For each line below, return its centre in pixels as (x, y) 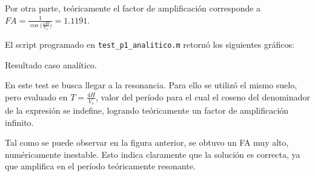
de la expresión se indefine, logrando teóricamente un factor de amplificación (147, 110)
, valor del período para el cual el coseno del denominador (203, 96)
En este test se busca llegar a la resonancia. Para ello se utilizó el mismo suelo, (151, 85)
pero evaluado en (36, 96)
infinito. (19, 122)
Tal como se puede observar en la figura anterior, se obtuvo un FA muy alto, (147, 142)
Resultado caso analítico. (51, 64)
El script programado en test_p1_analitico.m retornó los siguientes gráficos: (150, 44)
